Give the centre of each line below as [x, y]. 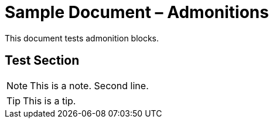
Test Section [42, 61]
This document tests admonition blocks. [82, 38]
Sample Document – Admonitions [137, 12]
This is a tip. [50, 101]
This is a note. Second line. [89, 85]
